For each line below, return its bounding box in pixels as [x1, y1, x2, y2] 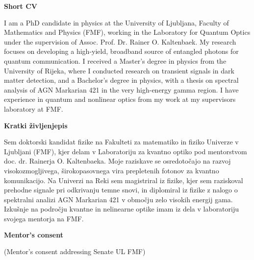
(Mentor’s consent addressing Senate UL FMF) [4, 246, 146, 257]
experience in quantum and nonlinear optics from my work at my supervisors [4, 94, 236, 104]
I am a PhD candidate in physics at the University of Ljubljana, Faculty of [4, 17, 229, 27]
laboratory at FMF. [4, 103, 63, 114]
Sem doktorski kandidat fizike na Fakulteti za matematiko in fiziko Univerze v [4, 137, 239, 147]
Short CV [4, 1, 37, 11]
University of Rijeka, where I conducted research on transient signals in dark [4, 65, 234, 75]
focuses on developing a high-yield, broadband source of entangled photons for [4, 46, 239, 56]
